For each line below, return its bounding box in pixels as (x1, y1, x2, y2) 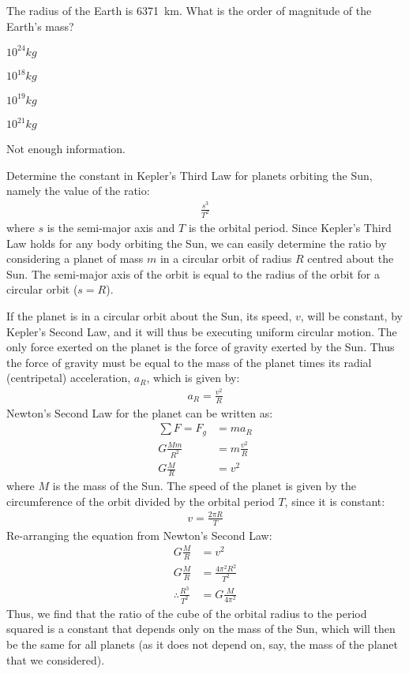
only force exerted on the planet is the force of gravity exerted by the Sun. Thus (6, 339, 395, 355)
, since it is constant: (284, 492, 385, 509)
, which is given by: (146, 369, 240, 386)
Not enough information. (6, 140, 126, 157)
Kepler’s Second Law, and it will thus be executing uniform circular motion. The (6, 323, 397, 339)
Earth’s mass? (6, 17, 74, 34)
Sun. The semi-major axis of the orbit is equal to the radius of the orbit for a (6, 265, 381, 282)
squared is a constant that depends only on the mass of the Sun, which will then (6, 620, 396, 637)
